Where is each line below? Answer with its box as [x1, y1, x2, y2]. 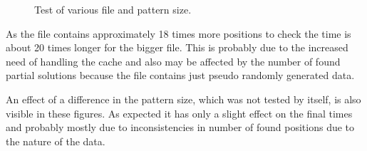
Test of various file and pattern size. [34, 2, 192, 16]
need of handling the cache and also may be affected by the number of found [6, 53, 341, 68]
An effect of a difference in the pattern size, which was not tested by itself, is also [6, 91, 361, 106]
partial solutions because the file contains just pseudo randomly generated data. [6, 68, 355, 83]
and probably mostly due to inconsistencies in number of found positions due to [6, 120, 355, 135]
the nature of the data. [6, 133, 105, 148]
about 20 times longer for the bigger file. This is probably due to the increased [6, 40, 348, 55]
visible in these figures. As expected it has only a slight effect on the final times [6, 105, 353, 120]
